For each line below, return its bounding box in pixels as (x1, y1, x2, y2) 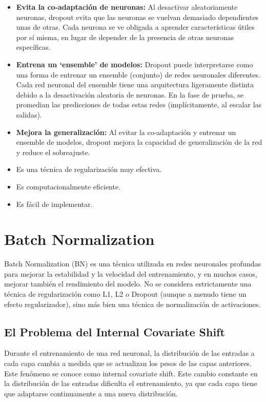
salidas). (16, 109, 42, 120)
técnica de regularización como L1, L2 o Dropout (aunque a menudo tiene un (4, 289, 247, 299)
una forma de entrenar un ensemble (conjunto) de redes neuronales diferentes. (16, 69, 260, 80)
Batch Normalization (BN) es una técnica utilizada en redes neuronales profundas (4, 258, 261, 269)
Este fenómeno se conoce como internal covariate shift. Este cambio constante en (4, 368, 258, 378)
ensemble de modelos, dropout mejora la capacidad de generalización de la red (16, 137, 262, 147)
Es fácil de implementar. (16, 198, 93, 209)
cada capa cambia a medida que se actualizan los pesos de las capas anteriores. (4, 357, 252, 368)
